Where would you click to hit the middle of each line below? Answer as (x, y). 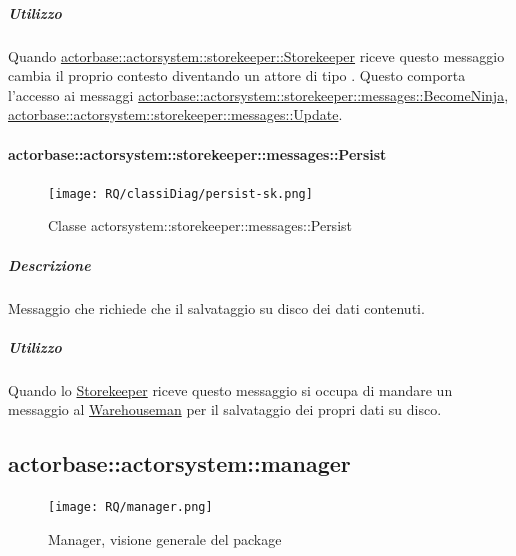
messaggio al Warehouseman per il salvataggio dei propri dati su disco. (225, 409)
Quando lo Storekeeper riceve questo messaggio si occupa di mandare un (230, 389)
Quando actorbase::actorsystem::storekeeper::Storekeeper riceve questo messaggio (256, 55)
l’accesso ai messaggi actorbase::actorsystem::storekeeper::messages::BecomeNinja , (258, 94)
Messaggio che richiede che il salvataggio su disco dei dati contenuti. (216, 307)
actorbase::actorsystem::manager (179, 463)
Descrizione (49, 264)
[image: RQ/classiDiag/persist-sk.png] (180, 193)
